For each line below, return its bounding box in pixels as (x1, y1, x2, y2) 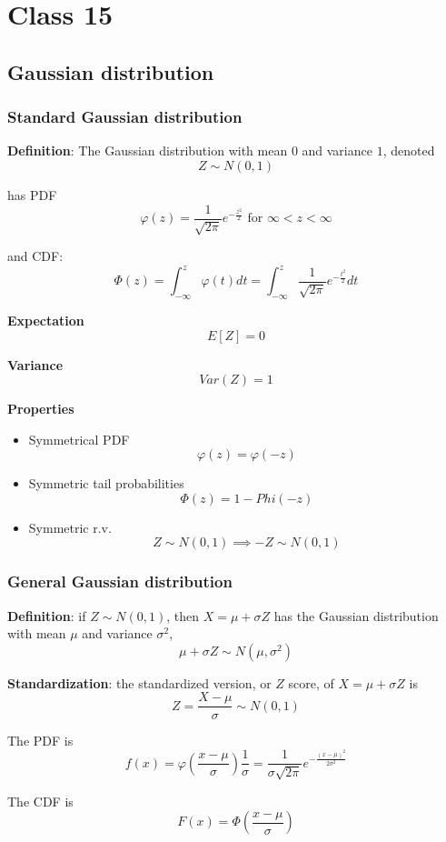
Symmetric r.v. (28, 517, 112, 536)
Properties (7, 399, 74, 418)
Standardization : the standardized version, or (7, 673, 272, 692)
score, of (288, 673, 334, 692)
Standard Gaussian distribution (7, 105, 243, 128)
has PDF (7, 185, 57, 204)
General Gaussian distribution (7, 570, 233, 593)
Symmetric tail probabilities (28, 474, 184, 493)
